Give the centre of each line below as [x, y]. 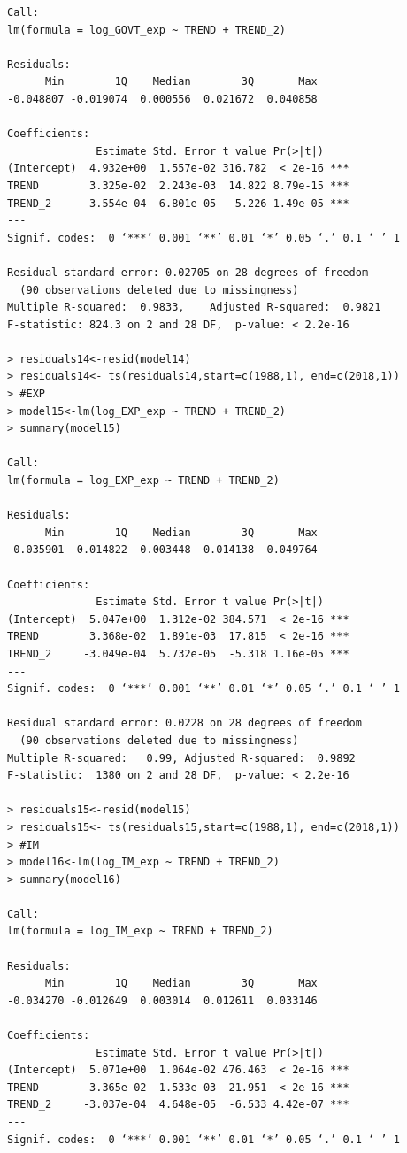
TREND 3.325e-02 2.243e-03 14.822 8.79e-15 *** [178, 185]
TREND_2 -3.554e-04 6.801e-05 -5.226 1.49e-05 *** [178, 203]
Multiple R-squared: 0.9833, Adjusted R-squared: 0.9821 [194, 307]
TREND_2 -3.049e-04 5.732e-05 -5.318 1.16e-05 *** [178, 653]
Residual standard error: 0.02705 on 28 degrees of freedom [188, 272]
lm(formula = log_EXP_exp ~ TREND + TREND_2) [143, 481]
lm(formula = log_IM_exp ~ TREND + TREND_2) [140, 931]
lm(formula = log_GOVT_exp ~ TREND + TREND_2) [146, 30]
